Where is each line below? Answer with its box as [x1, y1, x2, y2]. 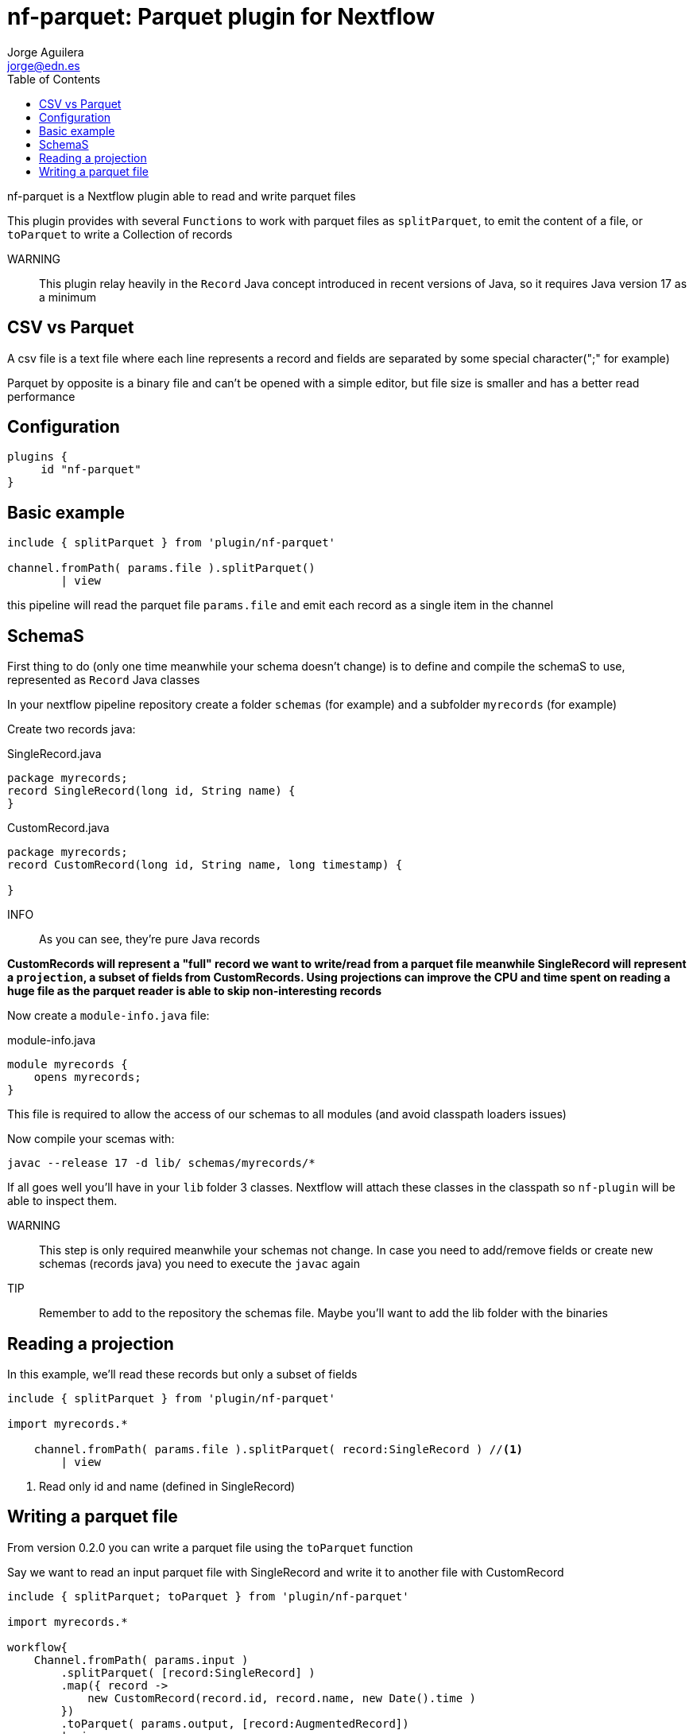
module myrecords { [7, 1058, 128, 1071]
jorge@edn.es [7, 58, 80, 72]
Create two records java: [7, 722, 136, 737]
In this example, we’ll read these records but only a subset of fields [7, 1367, 358, 1381]
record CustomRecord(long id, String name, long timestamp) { [7, 858, 403, 872]
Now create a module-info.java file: [7, 1009, 210, 1023]
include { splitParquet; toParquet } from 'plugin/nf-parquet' [7, 1589, 409, 1603]
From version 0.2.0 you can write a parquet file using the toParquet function [7, 1540, 413, 1554]
